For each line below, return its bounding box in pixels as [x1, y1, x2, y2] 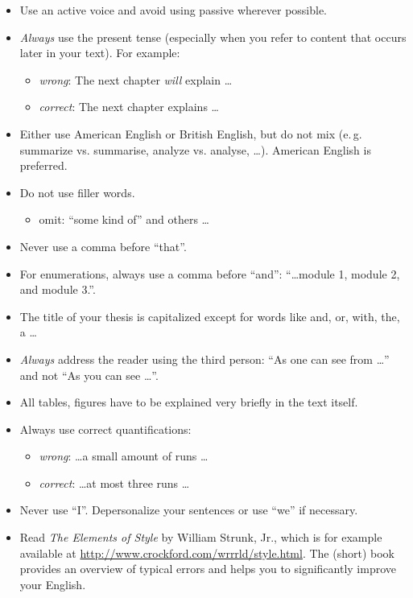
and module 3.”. [19, 281, 96, 298]
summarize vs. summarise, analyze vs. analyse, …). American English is [19, 141, 371, 158]
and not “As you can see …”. [19, 366, 159, 383]
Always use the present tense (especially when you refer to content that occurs [19, 28, 407, 45]
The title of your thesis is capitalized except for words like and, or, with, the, [19, 307, 400, 324]
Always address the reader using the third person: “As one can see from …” [19, 350, 390, 367]
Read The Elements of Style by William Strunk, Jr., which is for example [19, 529, 382, 546]
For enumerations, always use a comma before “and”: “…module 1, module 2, [19, 265, 400, 282]
